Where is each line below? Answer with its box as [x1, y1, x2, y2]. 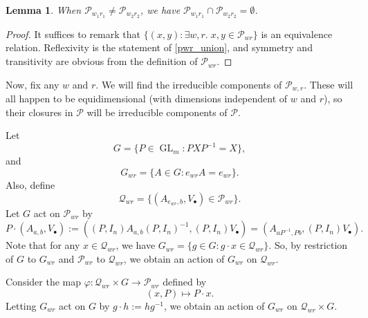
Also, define [6, 177, 55, 191]
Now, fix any [6, 77, 59, 91]
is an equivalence [261, 26, 333, 41]
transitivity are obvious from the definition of [6, 54, 198, 68]
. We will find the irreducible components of [95, 77, 282, 91]
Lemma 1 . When [6, 3, 82, 17]
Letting [6, 298, 37, 312]
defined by [163, 274, 207, 289]
